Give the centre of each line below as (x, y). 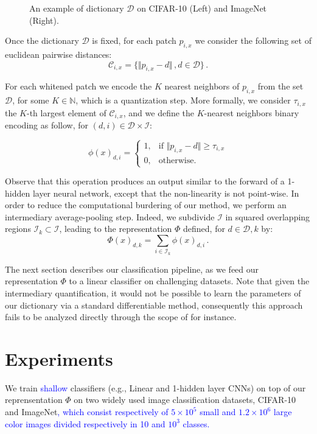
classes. (196, 423)
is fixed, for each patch (134, 40)
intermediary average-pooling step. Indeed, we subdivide (110, 216)
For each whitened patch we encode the (78, 86)
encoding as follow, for (47, 125)
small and (218, 412)
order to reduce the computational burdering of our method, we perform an (146, 205)
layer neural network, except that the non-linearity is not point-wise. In (166, 193)
